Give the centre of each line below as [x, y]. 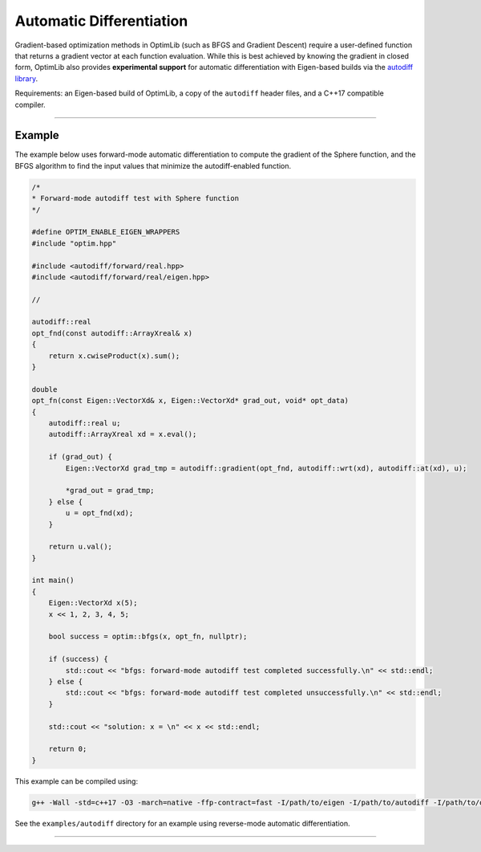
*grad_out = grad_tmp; [110, 491]
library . [26, 78]
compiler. [30, 104]
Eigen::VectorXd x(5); [93, 603]
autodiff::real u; [85, 423]
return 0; [68, 749]
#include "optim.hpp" [74, 243]
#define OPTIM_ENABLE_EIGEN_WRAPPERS [106, 232]
